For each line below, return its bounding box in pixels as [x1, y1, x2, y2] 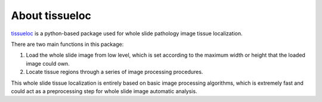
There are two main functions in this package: [11, 41, 124, 48]
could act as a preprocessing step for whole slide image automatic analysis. [11, 87, 197, 95]
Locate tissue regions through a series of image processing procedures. [26, 69, 203, 76]
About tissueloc [11, 9, 92, 22]
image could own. [26, 60, 70, 67]
